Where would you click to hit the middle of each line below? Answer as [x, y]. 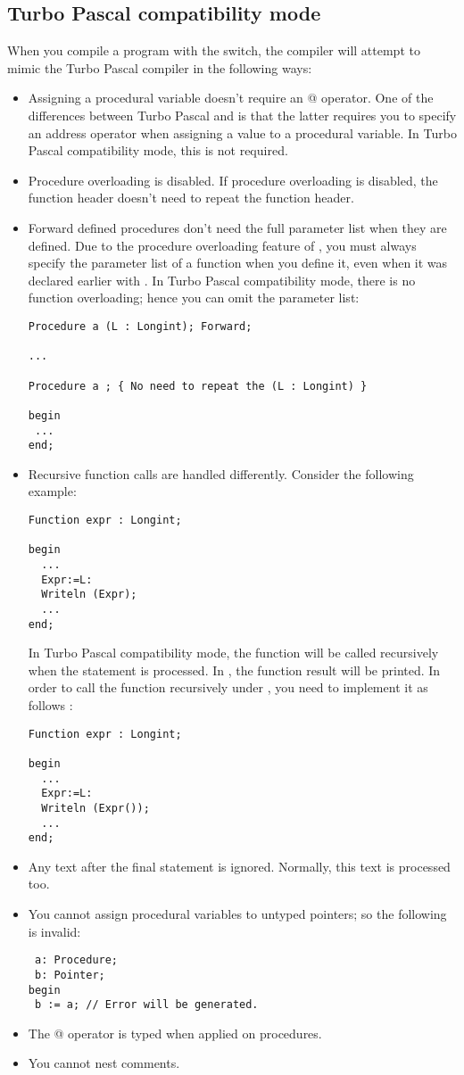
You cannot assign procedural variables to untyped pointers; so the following [237, 914]
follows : [50, 705]
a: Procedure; [76, 960]
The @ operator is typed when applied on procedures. [175, 1033]
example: [52, 491]
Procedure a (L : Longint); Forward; [140, 326]
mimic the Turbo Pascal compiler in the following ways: [160, 67]
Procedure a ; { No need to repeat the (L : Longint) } [198, 386]
